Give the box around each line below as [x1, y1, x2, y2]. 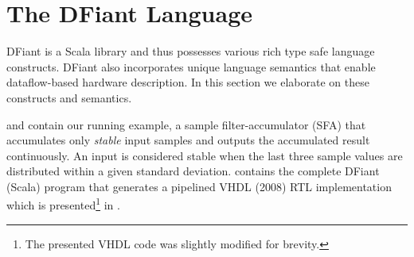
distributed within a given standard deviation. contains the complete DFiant [6, 163, 380, 179]
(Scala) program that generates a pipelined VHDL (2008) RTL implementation [6, 178, 392, 194]
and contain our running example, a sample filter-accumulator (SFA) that [6, 116, 366, 132]
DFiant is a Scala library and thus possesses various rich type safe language [6, 43, 375, 59]
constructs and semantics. [6, 89, 132, 105]
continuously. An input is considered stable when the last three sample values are [6, 147, 403, 163]
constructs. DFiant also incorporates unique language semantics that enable [6, 58, 376, 75]
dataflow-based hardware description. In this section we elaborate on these [6, 74, 369, 90]
